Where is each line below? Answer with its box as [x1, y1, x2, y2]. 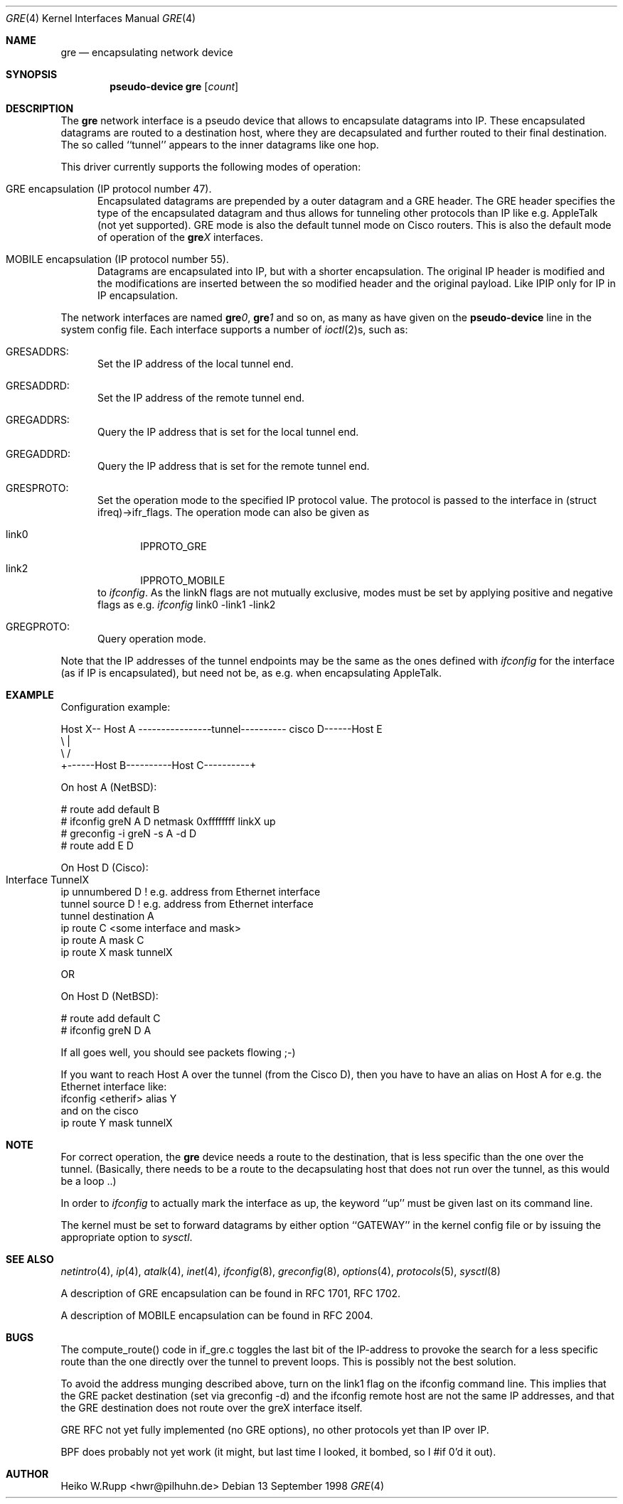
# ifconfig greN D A [60, 1024, 151, 1036]
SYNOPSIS [6, 68, 58, 80]
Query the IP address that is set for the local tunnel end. [97, 426, 359, 438]
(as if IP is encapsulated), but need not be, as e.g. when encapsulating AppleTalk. [60, 667, 442, 679]
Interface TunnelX [6, 874, 89, 886]
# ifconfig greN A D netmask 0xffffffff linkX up [60, 815, 276, 827]
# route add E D [60, 839, 134, 852]
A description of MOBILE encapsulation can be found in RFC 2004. [60, 1309, 373, 1321]
